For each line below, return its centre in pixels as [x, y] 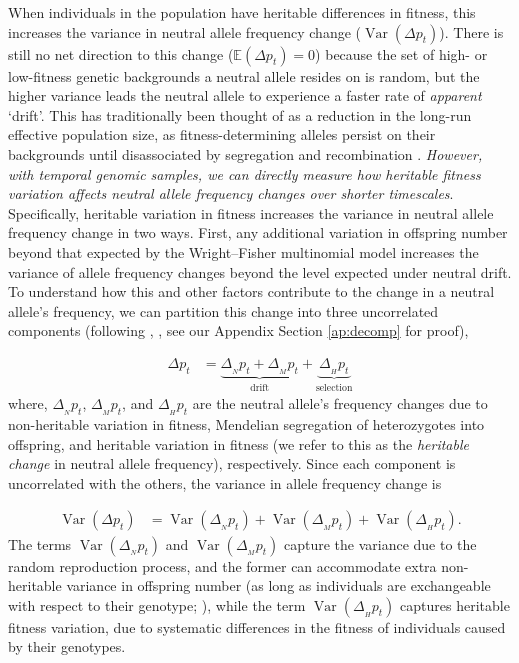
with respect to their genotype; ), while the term [157, 604]
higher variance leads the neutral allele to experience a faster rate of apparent [245, 95]
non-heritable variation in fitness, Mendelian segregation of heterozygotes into [246, 424]
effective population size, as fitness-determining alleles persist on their [222, 134]
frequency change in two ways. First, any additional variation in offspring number [258, 232]
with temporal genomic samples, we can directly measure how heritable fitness [244, 173]
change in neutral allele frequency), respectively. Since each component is [232, 463]
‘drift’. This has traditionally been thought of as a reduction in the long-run [240, 114]
